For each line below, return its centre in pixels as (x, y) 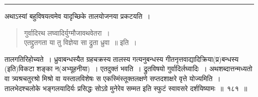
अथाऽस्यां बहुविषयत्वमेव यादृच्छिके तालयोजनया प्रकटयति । (77, 16)
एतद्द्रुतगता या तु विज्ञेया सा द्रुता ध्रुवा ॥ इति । (80, 42)
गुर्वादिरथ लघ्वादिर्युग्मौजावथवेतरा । (67, 32)
